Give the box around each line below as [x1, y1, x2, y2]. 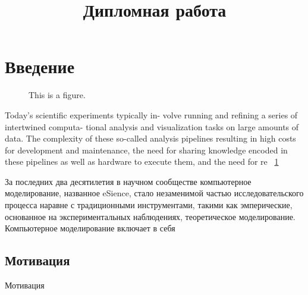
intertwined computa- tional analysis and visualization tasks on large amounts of [5, 120, 299, 133]
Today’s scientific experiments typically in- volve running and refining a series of [5, 108, 298, 121]
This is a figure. [29, 89, 86, 101]
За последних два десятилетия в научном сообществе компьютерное [5, 175, 252, 187]
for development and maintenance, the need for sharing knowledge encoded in [5, 143, 288, 156]
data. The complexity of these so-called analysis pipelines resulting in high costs [5, 132, 296, 145]
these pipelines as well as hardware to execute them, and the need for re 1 [5, 155, 279, 168]
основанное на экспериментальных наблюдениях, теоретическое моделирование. [5, 210, 296, 222]
